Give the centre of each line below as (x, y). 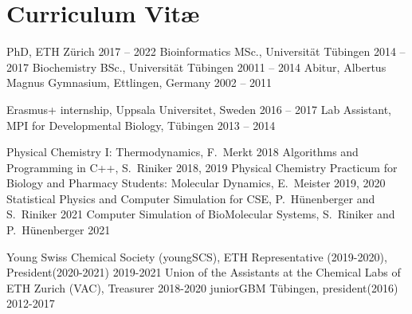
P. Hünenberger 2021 (59, 230)
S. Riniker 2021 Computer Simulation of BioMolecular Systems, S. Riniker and (201, 214)
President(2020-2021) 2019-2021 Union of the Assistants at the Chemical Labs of (204, 272)
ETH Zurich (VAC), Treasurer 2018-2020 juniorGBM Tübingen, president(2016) (202, 287)
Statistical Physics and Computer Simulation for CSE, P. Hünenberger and (191, 198)
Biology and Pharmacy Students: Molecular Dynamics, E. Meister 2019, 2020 (196, 183)
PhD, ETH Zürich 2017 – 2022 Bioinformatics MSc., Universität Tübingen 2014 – (206, 51)
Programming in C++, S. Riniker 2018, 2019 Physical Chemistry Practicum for (202, 167)
